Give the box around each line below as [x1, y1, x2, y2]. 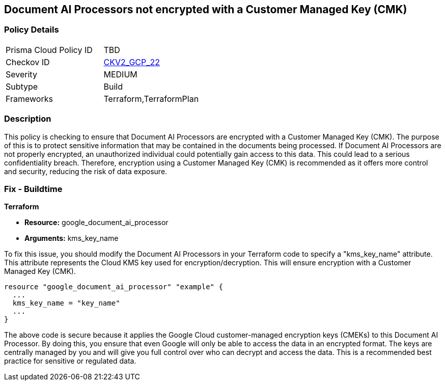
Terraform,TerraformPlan [103, 93, 199, 104]
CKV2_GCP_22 [103, 57, 160, 67]
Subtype [6, 81, 38, 92]
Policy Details [4, 24, 59, 35]
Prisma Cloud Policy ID [6, 44, 93, 55]
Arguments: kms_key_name [24, 234, 119, 243]
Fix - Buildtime [4, 183, 63, 194]
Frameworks [6, 93, 53, 104]
